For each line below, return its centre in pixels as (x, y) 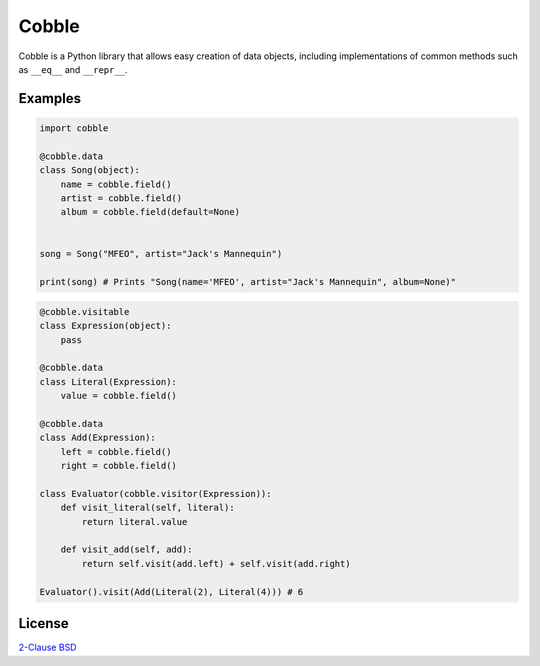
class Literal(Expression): (108, 381)
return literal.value (134, 521)
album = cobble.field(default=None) (150, 212)
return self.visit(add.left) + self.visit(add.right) (216, 563)
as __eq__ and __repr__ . (73, 69)
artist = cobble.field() (121, 198)
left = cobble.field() (116, 451)
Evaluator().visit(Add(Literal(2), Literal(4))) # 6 (171, 591)
